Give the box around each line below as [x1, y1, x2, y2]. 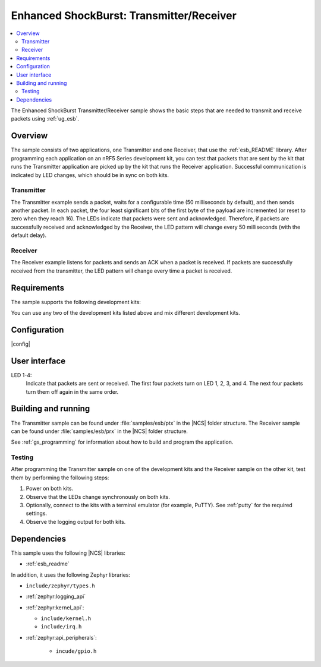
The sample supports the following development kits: [11, 298, 141, 305]
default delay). [11, 232, 47, 239]
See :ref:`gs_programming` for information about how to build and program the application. [11, 438, 234, 445]
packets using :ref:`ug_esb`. [11, 115, 80, 122]
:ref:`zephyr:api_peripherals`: [26, 634, 97, 641]
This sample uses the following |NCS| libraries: [11, 549, 126, 557]
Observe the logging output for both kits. [26, 518, 126, 525]
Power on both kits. [26, 485, 74, 492]
